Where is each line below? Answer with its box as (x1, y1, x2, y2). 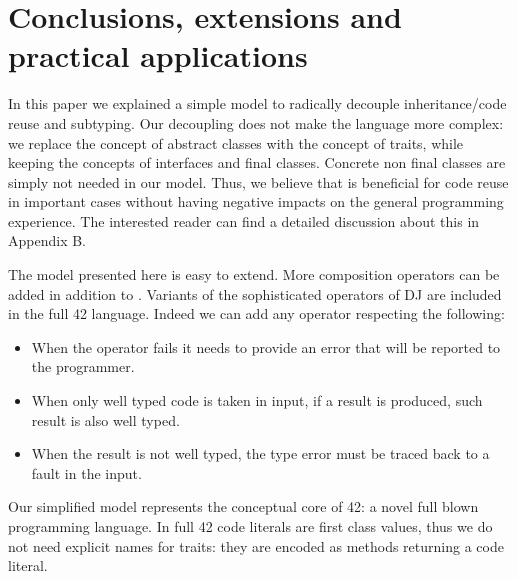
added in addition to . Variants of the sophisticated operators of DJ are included (8, 283, 502, 304)
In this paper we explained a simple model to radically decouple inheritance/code (8, 93, 507, 114)
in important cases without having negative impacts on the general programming (8, 191, 504, 212)
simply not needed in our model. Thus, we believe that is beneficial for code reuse (8, 171, 509, 192)
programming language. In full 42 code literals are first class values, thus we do (8, 516, 493, 536)
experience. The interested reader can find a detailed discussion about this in (8, 210, 480, 231)
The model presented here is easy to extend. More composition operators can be (8, 264, 500, 285)
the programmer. (31, 356, 135, 377)
